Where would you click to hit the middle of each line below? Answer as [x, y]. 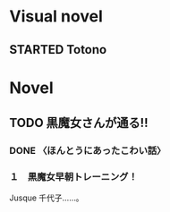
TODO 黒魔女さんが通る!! [79, 123]
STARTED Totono [58, 50]
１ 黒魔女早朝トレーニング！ [74, 177]
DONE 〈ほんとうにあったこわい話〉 [88, 151]
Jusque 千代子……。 [47, 198]
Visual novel [56, 17]
